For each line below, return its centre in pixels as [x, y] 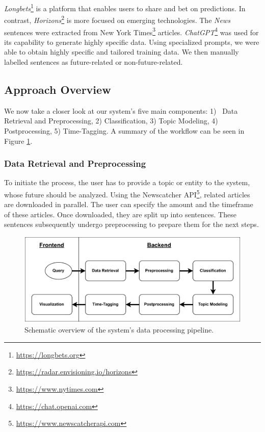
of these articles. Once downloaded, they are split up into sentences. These [120, 214]
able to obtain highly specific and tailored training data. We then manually [122, 52]
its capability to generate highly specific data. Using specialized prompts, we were [132, 42]
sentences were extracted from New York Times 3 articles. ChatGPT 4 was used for [131, 31]
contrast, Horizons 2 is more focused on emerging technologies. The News [117, 19]
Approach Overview [58, 89]
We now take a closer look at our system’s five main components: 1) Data [121, 110]
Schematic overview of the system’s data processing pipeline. [119, 330]
